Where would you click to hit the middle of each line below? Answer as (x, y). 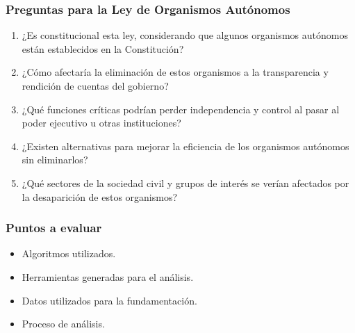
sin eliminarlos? (55, 160)
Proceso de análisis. (63, 324)
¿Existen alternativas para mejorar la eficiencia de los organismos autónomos (185, 146)
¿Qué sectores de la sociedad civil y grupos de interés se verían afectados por (185, 182)
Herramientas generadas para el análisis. (108, 276)
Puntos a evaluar (54, 228)
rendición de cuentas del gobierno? (95, 86)
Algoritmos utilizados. (69, 253)
